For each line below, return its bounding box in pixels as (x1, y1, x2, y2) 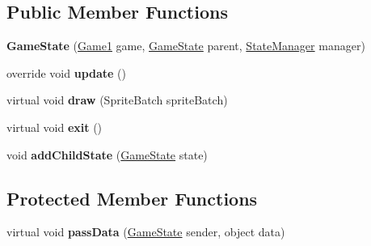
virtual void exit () (6, 118, 103, 135)
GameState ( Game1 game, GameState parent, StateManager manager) (6, 37, 365, 54)
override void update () (6, 64, 127, 81)
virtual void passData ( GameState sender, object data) (6, 223, 285, 240)
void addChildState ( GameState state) (6, 146, 208, 163)
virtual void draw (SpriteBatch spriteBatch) (6, 91, 228, 108)
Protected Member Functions (6, 185, 258, 210)
